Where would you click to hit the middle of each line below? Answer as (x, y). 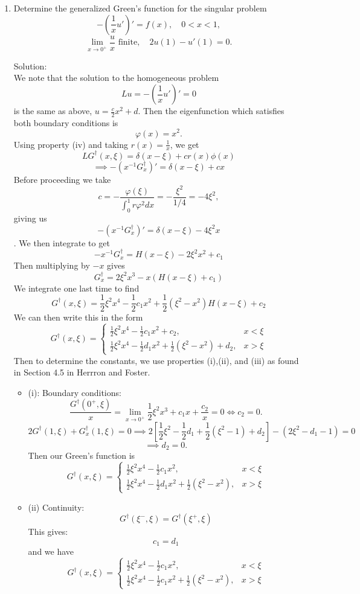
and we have (51, 551)
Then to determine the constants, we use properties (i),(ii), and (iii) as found (156, 360)
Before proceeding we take (62, 179)
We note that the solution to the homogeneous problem (116, 78)
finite (128, 43)
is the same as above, (53, 111)
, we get (185, 144)
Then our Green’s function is (82, 455)
